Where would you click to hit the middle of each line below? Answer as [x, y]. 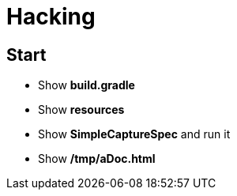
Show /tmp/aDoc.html [97, 159]
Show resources [81, 110]
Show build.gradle [87, 85]
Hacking [51, 17]
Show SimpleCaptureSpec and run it [134, 134]
